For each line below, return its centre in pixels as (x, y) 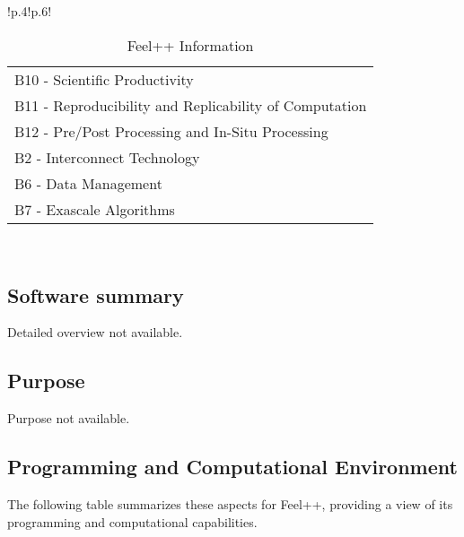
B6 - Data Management (88, 183)
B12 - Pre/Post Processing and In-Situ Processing (171, 131)
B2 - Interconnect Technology (107, 157)
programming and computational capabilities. (132, 521)
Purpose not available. (69, 418)
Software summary (96, 294)
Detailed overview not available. (95, 332)
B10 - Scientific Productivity (104, 79)
